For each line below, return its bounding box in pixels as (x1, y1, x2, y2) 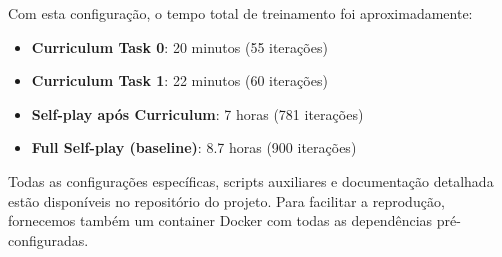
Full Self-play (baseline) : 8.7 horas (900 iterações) (31, 137, 357, 158)
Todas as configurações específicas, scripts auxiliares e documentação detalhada (8, 170, 494, 191)
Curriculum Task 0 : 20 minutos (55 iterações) (31, 36, 328, 57)
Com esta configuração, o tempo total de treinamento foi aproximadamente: (8, 3, 473, 23)
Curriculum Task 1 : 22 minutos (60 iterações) (31, 70, 328, 91)
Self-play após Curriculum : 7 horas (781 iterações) (31, 103, 364, 124)
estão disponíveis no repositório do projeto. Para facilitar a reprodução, (8, 190, 445, 211)
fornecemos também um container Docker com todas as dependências (8, 210, 433, 231)
